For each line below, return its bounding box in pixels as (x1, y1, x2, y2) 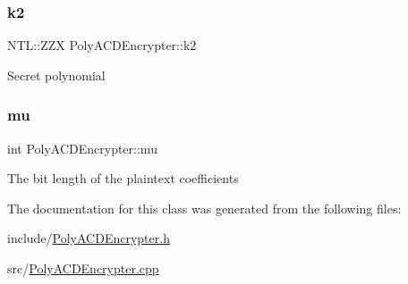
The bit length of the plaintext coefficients (7, 169, 239, 188)
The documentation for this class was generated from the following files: (7, 198, 402, 217)
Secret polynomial (7, 65, 106, 84)
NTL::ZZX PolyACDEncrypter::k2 (7, 36, 197, 54)
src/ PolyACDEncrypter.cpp (7, 259, 159, 277)
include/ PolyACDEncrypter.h (7, 229, 170, 247)
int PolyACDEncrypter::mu (7, 138, 157, 157)
